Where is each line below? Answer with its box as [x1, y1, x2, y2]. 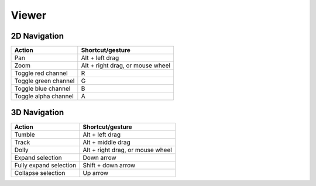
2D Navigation [11, 31, 64, 41]
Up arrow [83, 168, 109, 177]
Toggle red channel [14, 69, 68, 77]
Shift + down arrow [83, 161, 136, 169]
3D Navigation [11, 108, 64, 118]
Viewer [11, 9, 47, 22]
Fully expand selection [14, 161, 77, 169]
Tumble [14, 130, 35, 139]
